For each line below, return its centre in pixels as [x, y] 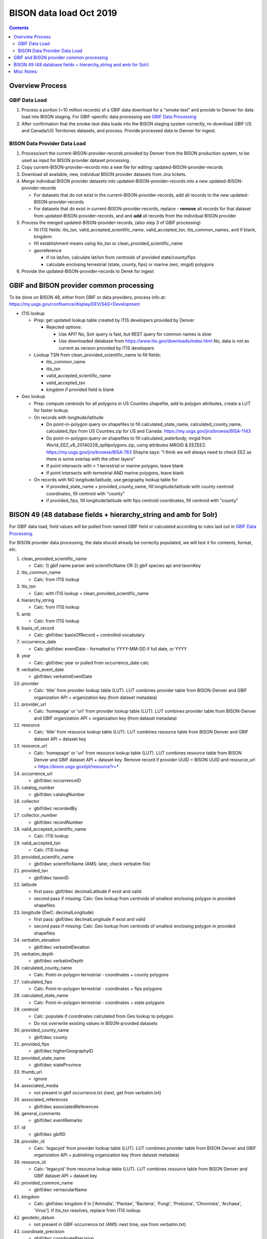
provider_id [33, 1141]
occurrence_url [37, 774]
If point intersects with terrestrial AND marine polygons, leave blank [115, 473]
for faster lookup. [51, 410]
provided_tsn [35, 871]
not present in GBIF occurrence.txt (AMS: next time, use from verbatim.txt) [110, 1225]
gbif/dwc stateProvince [58, 1065]
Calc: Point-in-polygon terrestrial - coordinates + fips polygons [98, 988]
